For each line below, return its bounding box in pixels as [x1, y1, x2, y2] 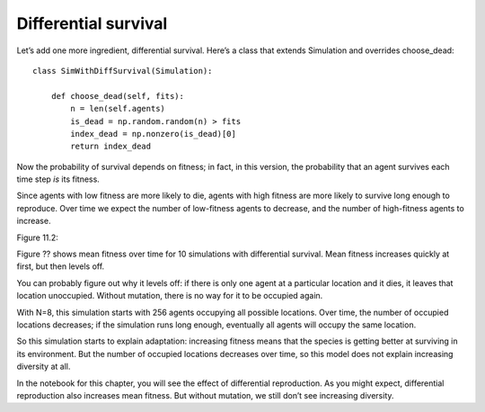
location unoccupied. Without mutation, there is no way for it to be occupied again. [16, 291, 323, 301]
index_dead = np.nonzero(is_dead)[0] [70, 129, 237, 139]
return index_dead [70, 141, 152, 152]
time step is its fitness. [16, 174, 101, 184]
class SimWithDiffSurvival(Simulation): [32, 66, 213, 76]
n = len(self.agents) [70, 103, 166, 114]
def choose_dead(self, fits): [50, 91, 184, 101]
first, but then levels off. [16, 261, 105, 272]
